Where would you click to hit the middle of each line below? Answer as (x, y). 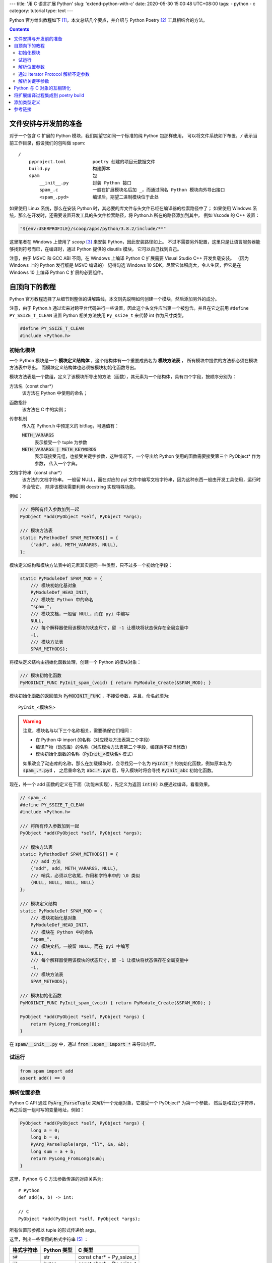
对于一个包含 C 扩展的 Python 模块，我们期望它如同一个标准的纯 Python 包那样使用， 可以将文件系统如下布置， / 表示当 (133, 136)
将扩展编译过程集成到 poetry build (49, 95)
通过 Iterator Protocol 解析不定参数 (54, 74)
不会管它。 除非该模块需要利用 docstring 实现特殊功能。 (80, 487)
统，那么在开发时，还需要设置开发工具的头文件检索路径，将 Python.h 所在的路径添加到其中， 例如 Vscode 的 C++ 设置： (134, 215)
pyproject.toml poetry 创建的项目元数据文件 (92, 161)
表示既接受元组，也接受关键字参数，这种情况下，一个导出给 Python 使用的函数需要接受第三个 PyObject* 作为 (148, 456)
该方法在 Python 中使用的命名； (55, 393)
